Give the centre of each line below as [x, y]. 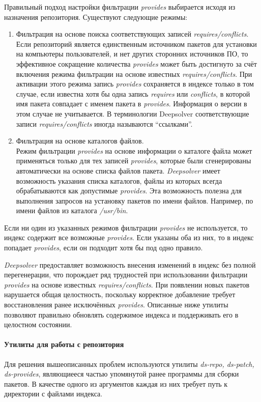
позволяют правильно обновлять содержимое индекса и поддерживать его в [121, 314]
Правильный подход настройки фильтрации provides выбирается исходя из [120, 7]
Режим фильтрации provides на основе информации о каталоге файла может [134, 150]
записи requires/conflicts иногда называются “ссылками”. [104, 123]
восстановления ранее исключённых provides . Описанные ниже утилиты [116, 305]
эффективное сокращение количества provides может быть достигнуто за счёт [136, 63]
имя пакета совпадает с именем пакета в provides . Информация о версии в [132, 104]
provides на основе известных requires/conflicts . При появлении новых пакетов [127, 284]
